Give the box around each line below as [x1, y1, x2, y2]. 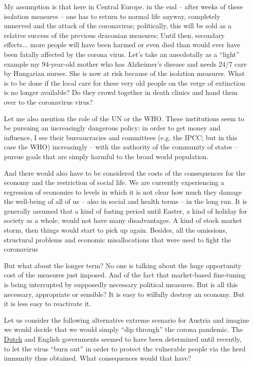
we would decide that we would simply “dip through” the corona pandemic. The [4, 324, 243, 334]
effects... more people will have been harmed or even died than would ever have [4, 39, 240, 50]
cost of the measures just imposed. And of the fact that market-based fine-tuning [4, 270, 246, 280]
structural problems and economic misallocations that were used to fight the [4, 234, 231, 244]
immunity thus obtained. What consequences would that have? [4, 353, 191, 363]
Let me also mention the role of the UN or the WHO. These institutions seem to [4, 113, 244, 123]
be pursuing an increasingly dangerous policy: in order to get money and [4, 123, 220, 133]
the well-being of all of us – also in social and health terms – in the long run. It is [4, 196, 247, 206]
